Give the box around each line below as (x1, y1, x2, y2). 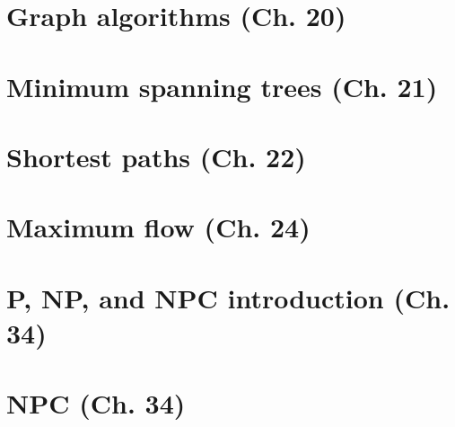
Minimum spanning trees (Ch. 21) (6, 67, 438, 104)
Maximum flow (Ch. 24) (6, 209, 311, 245)
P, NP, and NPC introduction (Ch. (6, 279, 451, 316)
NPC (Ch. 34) (6, 385, 186, 422)
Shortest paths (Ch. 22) (6, 138, 306, 174)
